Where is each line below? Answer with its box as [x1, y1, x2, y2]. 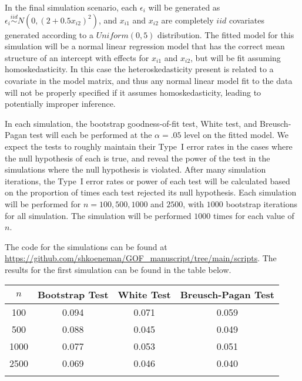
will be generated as [148, 1, 220, 13]
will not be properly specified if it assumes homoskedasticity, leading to [5, 86, 261, 98]
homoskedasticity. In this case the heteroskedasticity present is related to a [5, 63, 274, 75]
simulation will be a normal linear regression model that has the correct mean [5, 40, 285, 52]
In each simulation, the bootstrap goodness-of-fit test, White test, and [5, 117, 257, 129]
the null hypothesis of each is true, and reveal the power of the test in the [5, 151, 270, 164]
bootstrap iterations [226, 197, 298, 210]
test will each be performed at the [29, 129, 152, 141]
